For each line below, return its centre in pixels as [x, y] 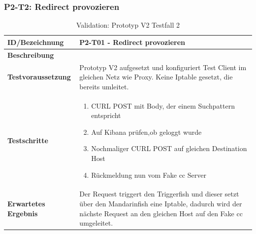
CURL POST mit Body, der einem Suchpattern [163, 105]
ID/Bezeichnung [36, 42]
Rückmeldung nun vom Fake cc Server [149, 175]
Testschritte [28, 140]
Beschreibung [31, 55]
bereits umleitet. [104, 86]
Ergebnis [23, 213]
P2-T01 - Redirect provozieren [132, 42]
